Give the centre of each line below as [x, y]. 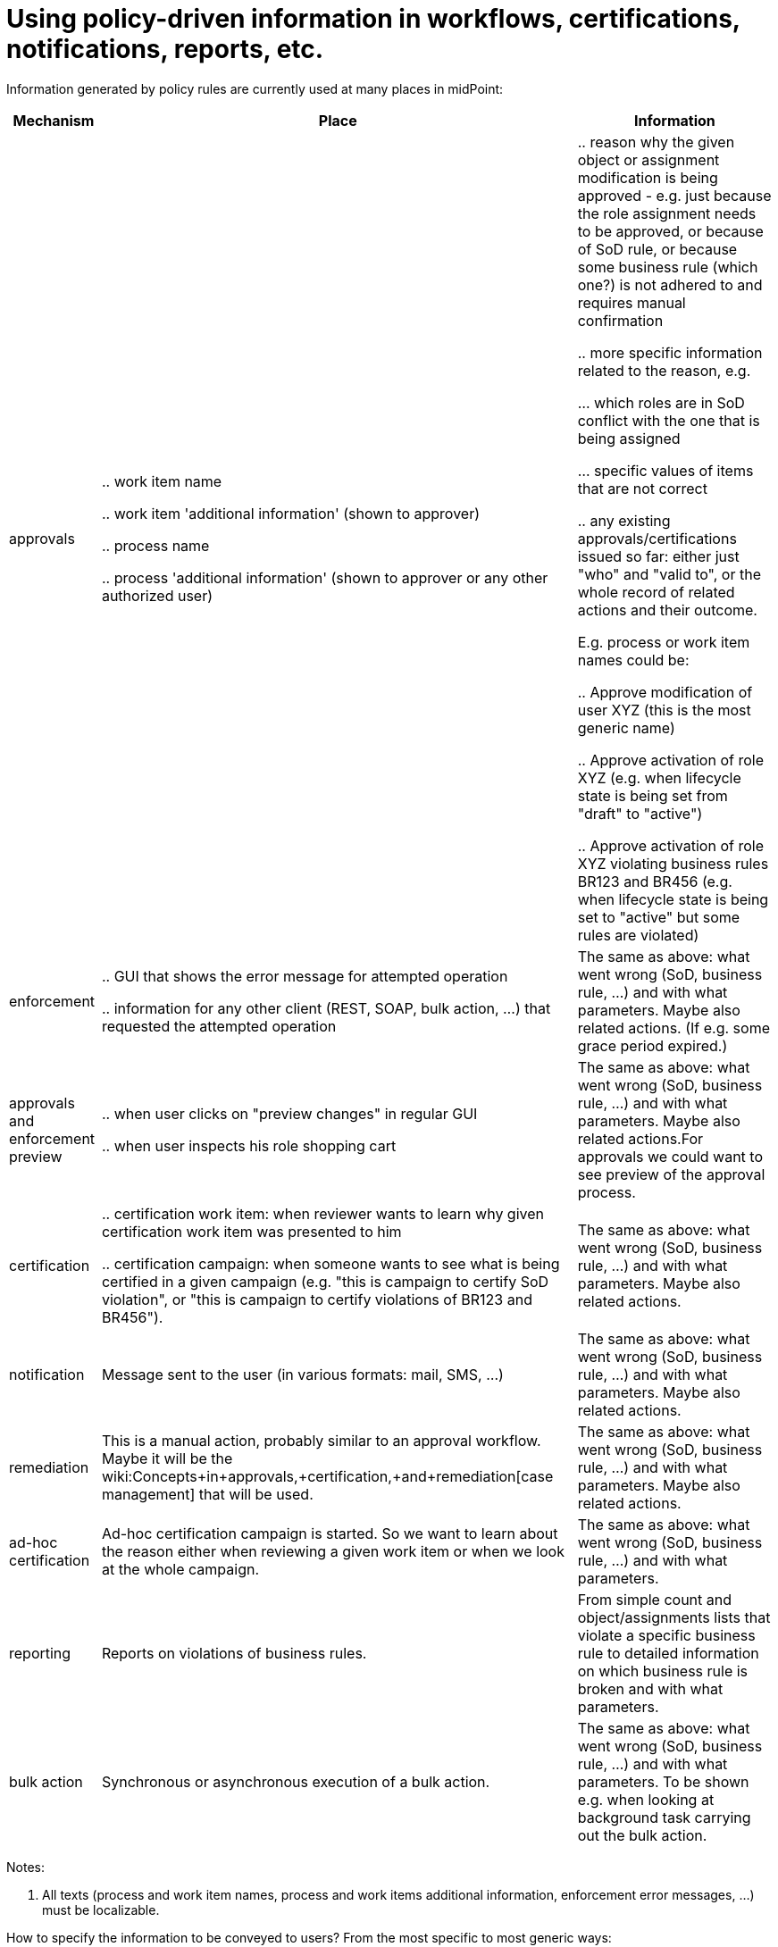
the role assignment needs [667, 213]
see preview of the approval [671, 1174]
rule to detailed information [668, 1653]
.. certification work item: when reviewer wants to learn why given [323, 1213]
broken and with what [650, 1688]
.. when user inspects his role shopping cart [249, 1145]
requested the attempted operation [219, 1026]
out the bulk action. [642, 1835]
